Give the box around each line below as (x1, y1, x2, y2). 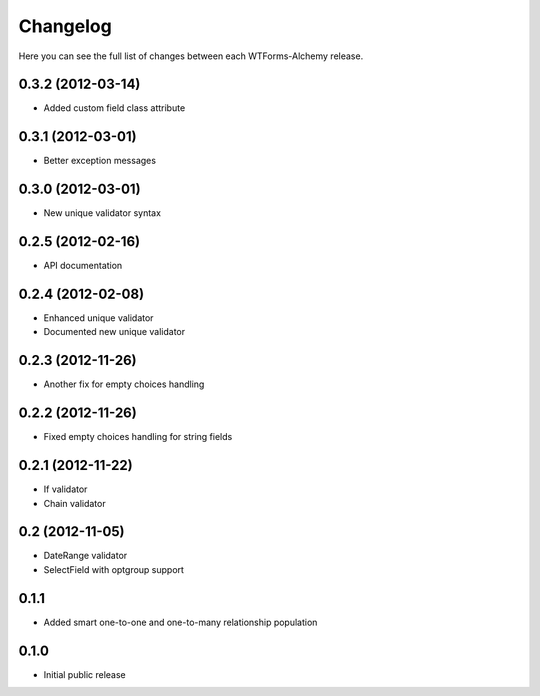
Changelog (18, 15, 112, 37)
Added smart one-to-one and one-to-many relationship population (43, 616, 318, 628)
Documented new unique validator (43, 326, 186, 338)
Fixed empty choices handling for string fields (43, 431, 233, 443)
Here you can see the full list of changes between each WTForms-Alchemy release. (18, 50, 364, 62)
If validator (43, 483, 88, 495)
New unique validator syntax (43, 207, 162, 219)
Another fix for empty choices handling (43, 378, 205, 390)
